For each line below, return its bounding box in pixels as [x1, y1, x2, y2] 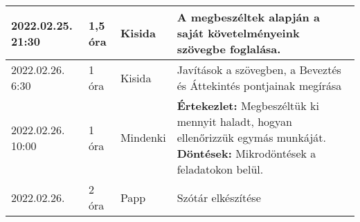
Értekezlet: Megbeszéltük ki [177, 98, 319, 113]
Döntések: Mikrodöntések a [177, 145, 316, 161]
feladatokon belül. [177, 161, 264, 177]
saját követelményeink [177, 25, 300, 41]
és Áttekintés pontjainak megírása [177, 77, 342, 93]
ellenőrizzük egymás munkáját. [177, 129, 326, 145]
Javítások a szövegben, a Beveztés [177, 62, 341, 77]
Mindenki [120, 129, 166, 145]
